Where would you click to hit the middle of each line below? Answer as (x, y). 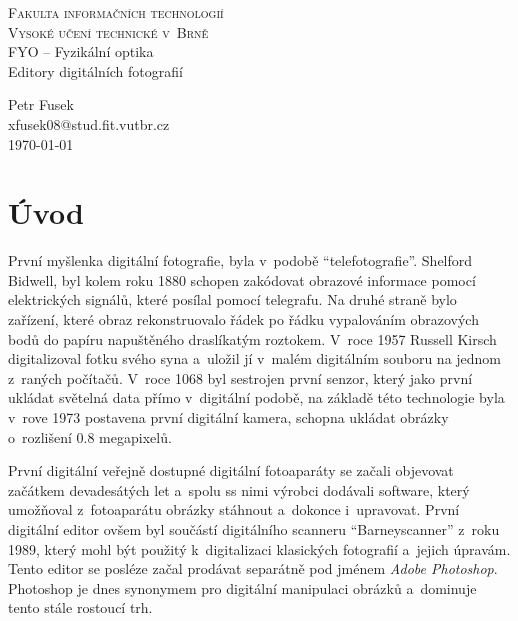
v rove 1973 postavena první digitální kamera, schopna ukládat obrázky (228, 417)
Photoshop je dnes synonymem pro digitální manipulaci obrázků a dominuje (242, 587)
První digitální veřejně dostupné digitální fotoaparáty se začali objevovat (231, 470)
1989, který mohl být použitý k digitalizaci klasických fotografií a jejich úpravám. (259, 548)
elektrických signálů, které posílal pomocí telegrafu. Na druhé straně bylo (232, 299)
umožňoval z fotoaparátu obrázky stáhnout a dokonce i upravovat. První (234, 509)
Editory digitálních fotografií (95, 70)
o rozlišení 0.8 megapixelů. (90, 436)
